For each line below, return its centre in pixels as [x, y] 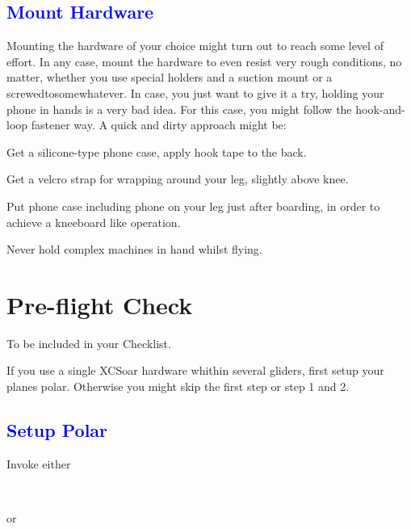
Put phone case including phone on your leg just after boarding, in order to [193, 206]
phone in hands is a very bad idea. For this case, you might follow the [179, 109]
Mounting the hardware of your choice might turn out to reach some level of [195, 46]
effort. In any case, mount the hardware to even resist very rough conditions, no [204, 61]
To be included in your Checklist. [89, 343]
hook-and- [380, 109]
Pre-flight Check [100, 304]
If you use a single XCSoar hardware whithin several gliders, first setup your [195, 370]
